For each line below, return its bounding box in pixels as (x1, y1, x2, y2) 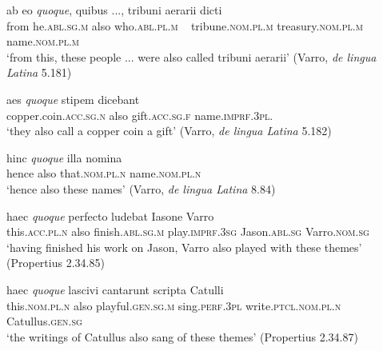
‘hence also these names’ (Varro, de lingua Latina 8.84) (6, 180, 276, 197)
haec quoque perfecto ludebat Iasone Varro (6, 207, 214, 224)
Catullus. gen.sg (6, 313, 82, 329)
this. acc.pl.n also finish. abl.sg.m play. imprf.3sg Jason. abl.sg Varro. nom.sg (6, 223, 369, 240)
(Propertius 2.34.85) (6, 254, 105, 271)
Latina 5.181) (6, 64, 72, 81)
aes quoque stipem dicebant (6, 90, 140, 107)
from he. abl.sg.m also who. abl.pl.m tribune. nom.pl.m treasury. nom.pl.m (6, 17, 363, 34)
